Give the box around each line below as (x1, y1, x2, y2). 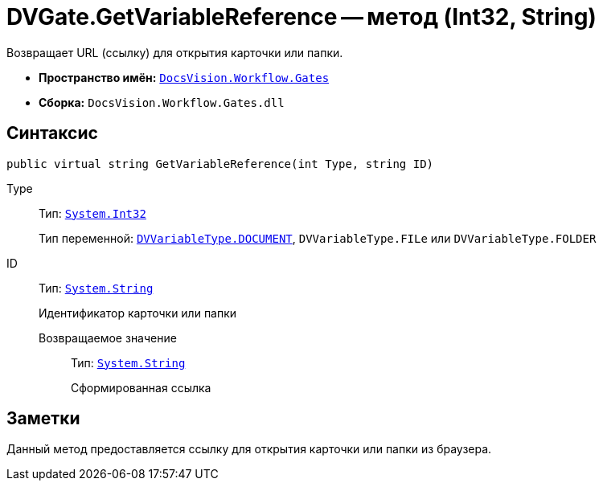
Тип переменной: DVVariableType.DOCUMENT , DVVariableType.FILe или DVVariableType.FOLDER (39, 231, 597, 245)
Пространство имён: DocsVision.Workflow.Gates (39, 70, 330, 84)
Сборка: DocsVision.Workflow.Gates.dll (39, 95, 285, 109)
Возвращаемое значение (39, 330, 177, 345)
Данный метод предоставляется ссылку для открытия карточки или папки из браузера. (6, 442, 492, 456)
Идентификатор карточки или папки (39, 305, 237, 320)
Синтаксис (6, 123, 98, 144)
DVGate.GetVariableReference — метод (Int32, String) (6, 3, 597, 31)
